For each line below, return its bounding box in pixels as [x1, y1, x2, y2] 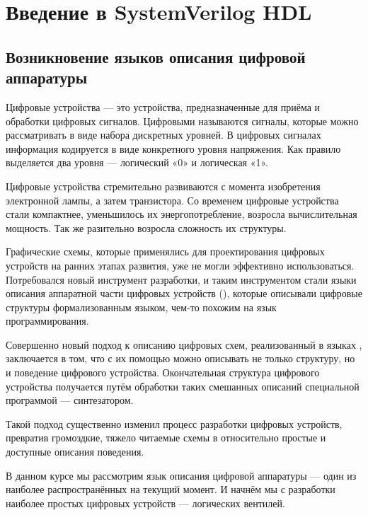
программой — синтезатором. [6, 393, 134, 407]
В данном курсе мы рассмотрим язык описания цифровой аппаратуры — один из [6, 468, 357, 482]
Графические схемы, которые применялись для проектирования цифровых [6, 244, 325, 259]
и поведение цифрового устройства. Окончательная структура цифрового [6, 365, 320, 380]
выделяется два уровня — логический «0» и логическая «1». [6, 155, 268, 170]
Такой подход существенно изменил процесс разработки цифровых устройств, [6, 416, 343, 431]
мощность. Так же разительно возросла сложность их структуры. [6, 220, 287, 235]
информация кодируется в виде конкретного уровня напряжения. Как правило [6, 141, 341, 156]
